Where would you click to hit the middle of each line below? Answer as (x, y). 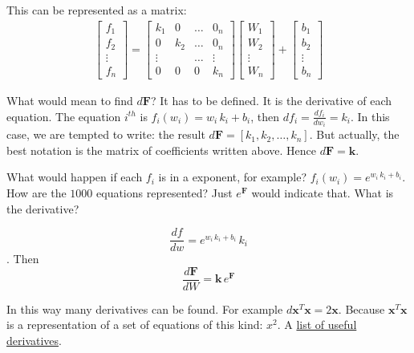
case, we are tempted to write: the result (106, 134)
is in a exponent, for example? (233, 177)
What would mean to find (70, 101)
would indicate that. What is (323, 192)
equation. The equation (64, 116)
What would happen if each (75, 177)
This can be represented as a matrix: (97, 10)
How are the (37, 192)
